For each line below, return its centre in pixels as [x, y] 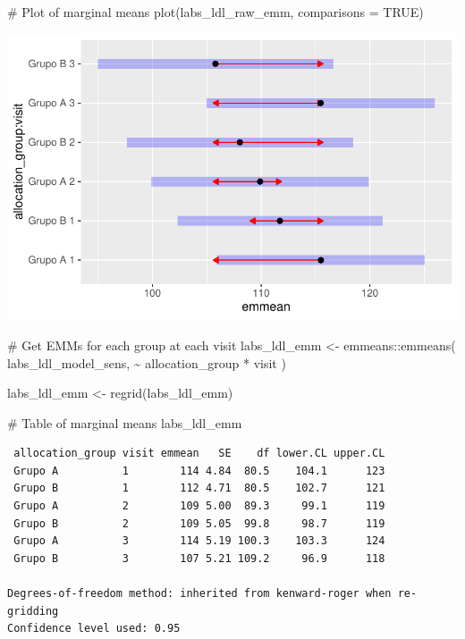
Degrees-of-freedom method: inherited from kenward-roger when [199, 594]
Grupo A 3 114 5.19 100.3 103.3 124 [199, 541]
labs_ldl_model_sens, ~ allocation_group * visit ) [147, 362]
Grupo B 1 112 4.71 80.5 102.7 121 [199, 488]
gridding [33, 611]
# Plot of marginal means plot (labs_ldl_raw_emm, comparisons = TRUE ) [216, 12]
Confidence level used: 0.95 [94, 629]
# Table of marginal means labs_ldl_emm [125, 422]
